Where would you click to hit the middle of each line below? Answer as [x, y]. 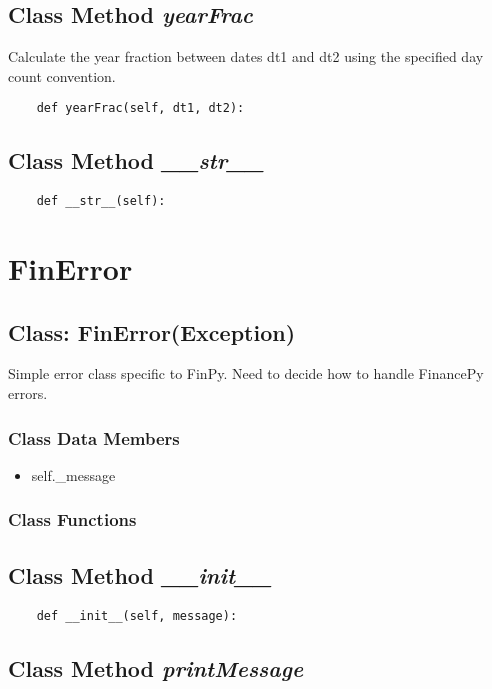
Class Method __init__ [140, 574]
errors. [28, 393]
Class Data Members [94, 437]
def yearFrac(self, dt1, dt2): [140, 108]
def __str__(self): [101, 201]
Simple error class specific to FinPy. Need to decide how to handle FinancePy [246, 373]
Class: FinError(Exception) [152, 331]
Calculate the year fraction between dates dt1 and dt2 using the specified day [246, 56]
